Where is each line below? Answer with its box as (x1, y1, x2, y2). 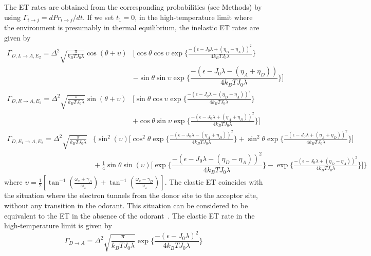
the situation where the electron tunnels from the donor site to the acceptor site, (4, 190, 258, 201)
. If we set (82, 11, 114, 22)
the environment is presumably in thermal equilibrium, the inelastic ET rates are (4, 22, 259, 33)
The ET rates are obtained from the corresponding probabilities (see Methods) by (4, 2, 262, 12)
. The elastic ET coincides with (164, 176, 263, 187)
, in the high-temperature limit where (135, 11, 253, 22)
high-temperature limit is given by (4, 220, 112, 231)
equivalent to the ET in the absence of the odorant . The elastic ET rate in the (4, 210, 255, 221)
